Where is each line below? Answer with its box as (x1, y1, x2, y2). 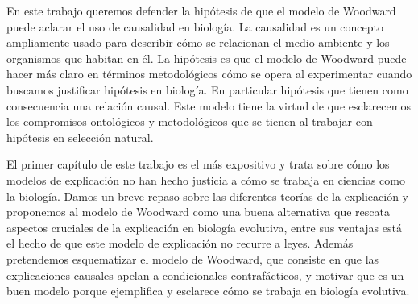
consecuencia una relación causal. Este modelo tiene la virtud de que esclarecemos (6, 97, 411, 114)
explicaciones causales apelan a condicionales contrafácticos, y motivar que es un (6, 266, 404, 283)
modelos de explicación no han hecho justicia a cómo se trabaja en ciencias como (6, 171, 405, 188)
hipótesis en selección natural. (6, 128, 154, 145)
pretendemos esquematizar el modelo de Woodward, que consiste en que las (6, 250, 379, 267)
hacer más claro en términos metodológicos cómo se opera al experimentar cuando (6, 65, 412, 82)
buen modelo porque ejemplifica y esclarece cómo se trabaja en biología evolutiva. (6, 282, 410, 299)
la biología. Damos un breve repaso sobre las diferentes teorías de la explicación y (6, 187, 408, 204)
